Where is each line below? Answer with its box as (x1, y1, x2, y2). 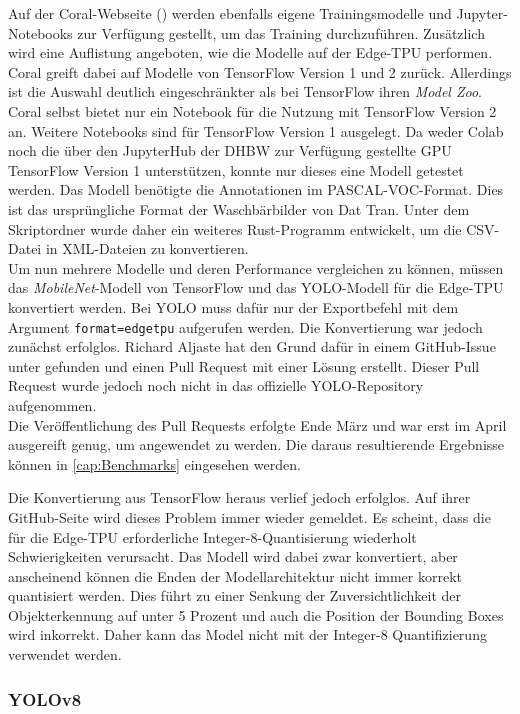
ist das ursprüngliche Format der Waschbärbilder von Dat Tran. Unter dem (8, 198, 470, 219)
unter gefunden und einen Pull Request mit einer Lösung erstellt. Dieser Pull (8, 355, 480, 376)
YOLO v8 (8, 686, 82, 711)
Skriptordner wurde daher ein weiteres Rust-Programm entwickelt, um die (8, 218, 462, 239)
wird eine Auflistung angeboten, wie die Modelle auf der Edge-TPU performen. (8, 42, 493, 63)
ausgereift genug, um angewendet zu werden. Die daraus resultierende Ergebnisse (8, 434, 505, 455)
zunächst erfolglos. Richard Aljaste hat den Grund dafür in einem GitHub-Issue (8, 336, 496, 357)
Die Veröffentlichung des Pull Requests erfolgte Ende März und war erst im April (8, 414, 507, 435)
